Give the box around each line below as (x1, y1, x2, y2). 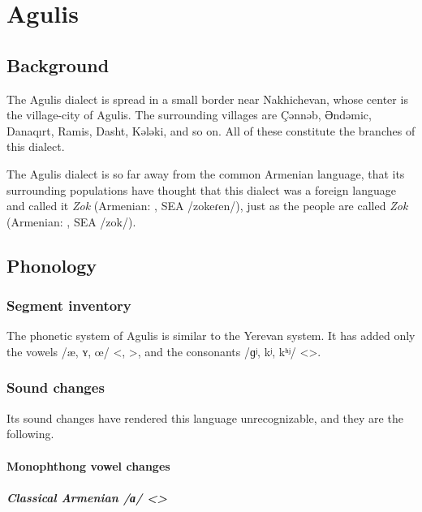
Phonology (6, 252, 97, 278)
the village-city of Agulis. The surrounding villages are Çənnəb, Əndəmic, (6, 106, 372, 123)
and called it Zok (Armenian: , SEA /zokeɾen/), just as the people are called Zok (6, 197, 408, 214)
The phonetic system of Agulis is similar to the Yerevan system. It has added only (6, 327, 416, 344)
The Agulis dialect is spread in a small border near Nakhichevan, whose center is (6, 90, 408, 107)
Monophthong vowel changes (6, 457, 170, 474)
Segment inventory (6, 295, 131, 316)
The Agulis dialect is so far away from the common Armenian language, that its (6, 165, 405, 182)
